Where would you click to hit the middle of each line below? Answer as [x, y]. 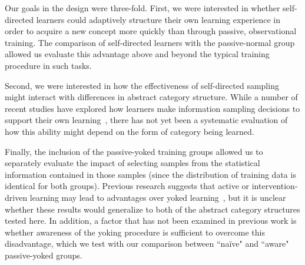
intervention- [275, 186]
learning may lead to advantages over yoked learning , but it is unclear [158, 197]
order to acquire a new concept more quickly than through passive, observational [151, 31]
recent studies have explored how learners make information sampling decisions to [152, 108]
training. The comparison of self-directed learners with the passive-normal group [150, 42]
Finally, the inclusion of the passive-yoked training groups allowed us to [134, 151]
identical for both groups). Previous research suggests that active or [127, 186]
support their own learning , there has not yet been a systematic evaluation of [146, 120]
